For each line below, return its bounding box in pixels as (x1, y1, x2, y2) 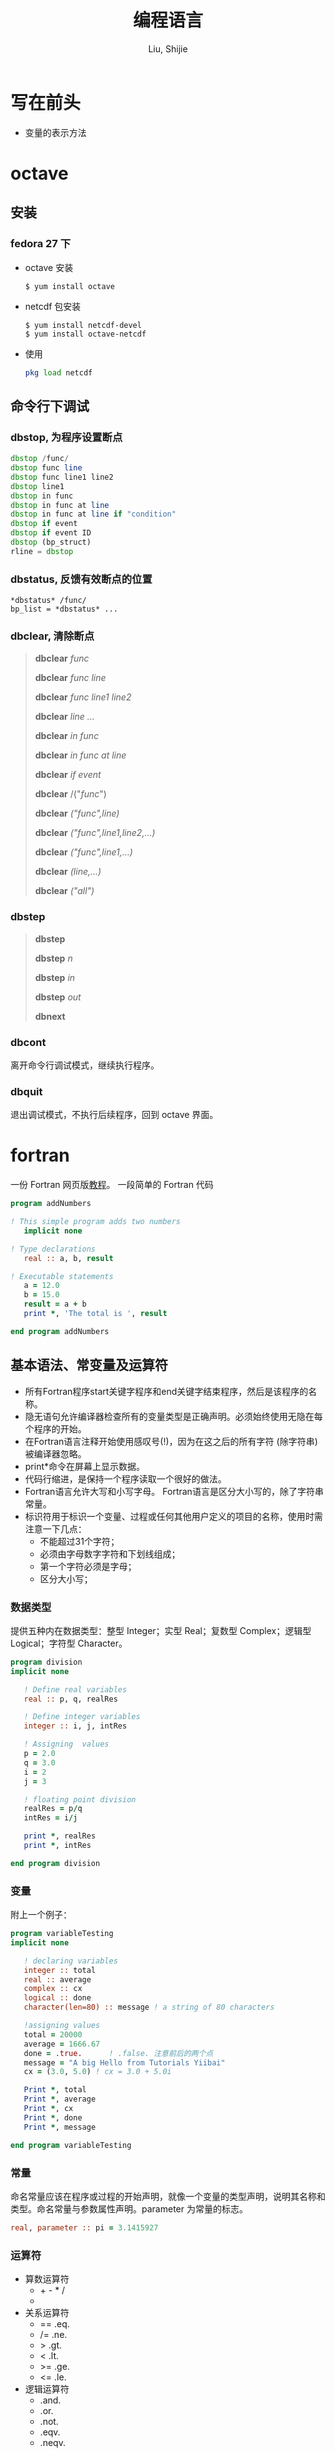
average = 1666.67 (23, 2039, 101, 2049)
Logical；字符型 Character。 (10, 1637, 128, 1649)
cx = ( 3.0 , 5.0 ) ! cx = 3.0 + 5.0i (23, 2067, 172, 2077)
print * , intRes (23, 1841, 92, 1851)
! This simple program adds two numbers (10, 1217, 182, 1227)
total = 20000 (23, 2029, 83, 2040)
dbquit (10, 1084, 43, 1098)
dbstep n (34, 952, 73, 964)
